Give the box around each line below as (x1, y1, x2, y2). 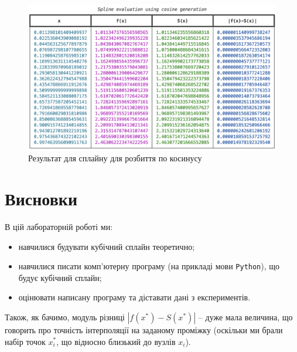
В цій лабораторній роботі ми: (5, 220, 113, 232)
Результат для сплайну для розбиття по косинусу (28, 152, 202, 164)
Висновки (5, 186, 78, 210)
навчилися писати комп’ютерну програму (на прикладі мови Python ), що (18, 260, 280, 272)
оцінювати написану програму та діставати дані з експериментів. (18, 291, 251, 303)
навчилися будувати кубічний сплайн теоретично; (18, 240, 195, 252)
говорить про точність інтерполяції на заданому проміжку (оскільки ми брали (5, 323, 283, 336)
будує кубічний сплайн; (18, 271, 102, 283)
